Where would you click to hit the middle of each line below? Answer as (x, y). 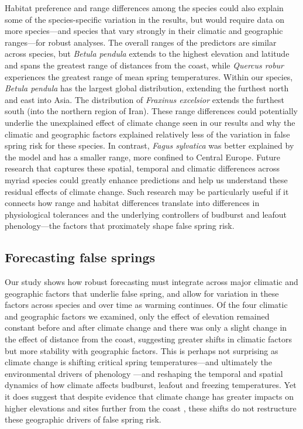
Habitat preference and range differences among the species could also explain (144, 8)
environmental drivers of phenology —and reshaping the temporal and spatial (144, 373)
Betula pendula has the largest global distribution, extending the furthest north (147, 88)
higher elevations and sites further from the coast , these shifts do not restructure (151, 408)
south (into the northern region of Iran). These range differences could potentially (151, 111)
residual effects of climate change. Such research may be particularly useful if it (147, 191)
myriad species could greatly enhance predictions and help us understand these (146, 179)
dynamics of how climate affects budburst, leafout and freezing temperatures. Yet (151, 385)
